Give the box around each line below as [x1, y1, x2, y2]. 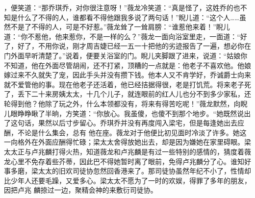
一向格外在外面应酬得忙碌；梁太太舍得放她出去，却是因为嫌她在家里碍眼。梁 [4, 137, 251, 147]
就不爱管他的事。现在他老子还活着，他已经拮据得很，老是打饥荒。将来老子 [4, 79, 244, 89]
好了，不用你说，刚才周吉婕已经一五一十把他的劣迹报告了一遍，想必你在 [17, 41, 251, 51]
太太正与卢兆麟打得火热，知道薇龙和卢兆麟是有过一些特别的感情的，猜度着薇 [4, 146, 251, 156]
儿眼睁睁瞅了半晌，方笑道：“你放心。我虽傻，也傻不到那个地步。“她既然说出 [4, 108, 251, 118]
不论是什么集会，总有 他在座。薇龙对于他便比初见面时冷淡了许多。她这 [17, 127, 247, 137]
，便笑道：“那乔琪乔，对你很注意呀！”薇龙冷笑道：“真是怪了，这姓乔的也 [4, 2, 240, 12]
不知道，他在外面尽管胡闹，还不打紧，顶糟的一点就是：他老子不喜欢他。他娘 [4, 60, 251, 70]
